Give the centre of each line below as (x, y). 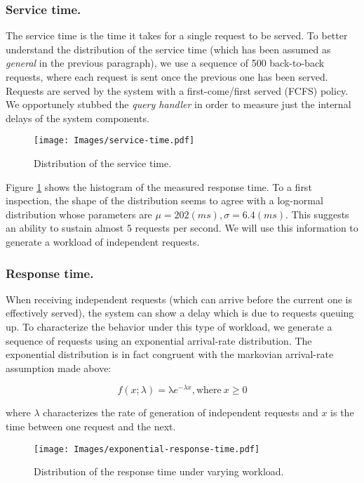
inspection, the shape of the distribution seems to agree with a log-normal (164, 200)
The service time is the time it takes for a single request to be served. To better (177, 35)
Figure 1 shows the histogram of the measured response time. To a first (159, 186)
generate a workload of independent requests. (103, 241)
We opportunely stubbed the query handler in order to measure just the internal (178, 104)
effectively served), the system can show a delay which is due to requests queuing (180, 313)
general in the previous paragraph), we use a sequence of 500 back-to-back (165, 63)
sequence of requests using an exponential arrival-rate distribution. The (159, 340)
